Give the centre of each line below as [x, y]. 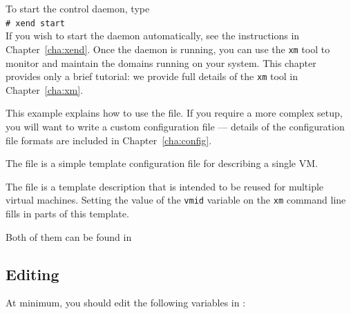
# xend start [35, 23]
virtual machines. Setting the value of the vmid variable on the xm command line [176, 200]
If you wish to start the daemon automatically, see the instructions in [153, 36]
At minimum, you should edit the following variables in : [126, 303]
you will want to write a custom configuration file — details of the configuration [175, 126]
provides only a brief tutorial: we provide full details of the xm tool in [152, 76]
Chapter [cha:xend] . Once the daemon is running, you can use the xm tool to [168, 49]
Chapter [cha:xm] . [45, 89]
